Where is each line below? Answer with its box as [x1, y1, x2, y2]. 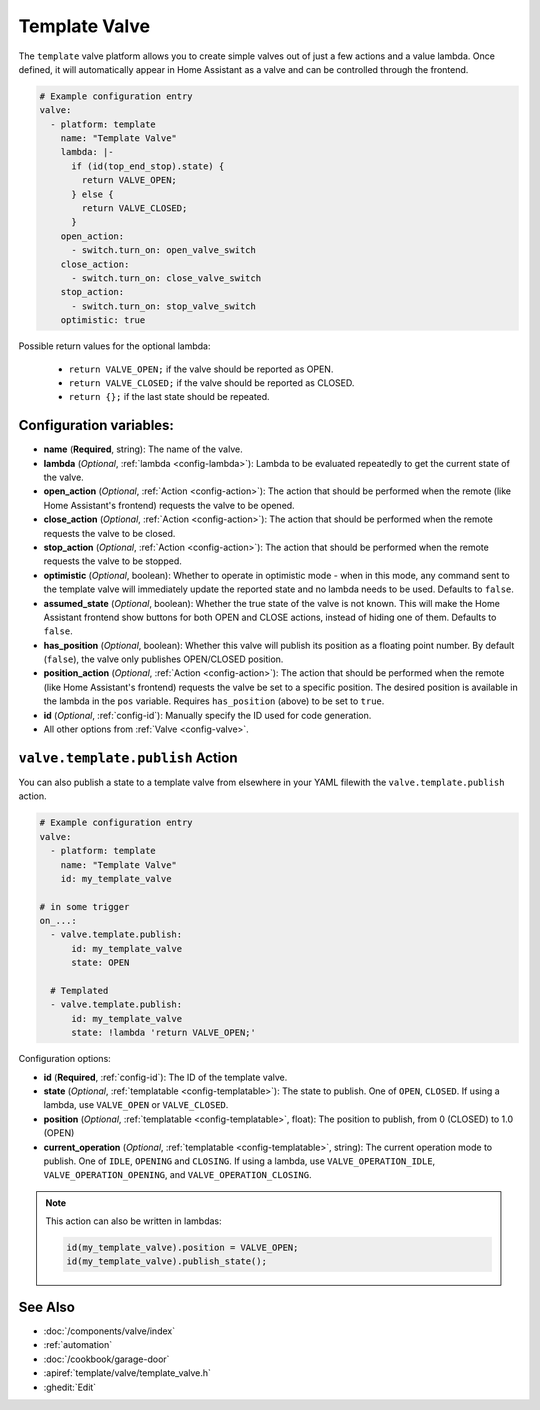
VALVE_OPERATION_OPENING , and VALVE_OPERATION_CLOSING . [43, 1169, 312, 1181]
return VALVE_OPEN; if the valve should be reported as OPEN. [68, 363, 334, 375]
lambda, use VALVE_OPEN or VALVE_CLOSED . [43, 1099, 229, 1111]
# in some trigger [39, 901, 130, 912]
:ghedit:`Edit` [43, 1381, 97, 1393]
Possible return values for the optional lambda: [18, 340, 211, 352]
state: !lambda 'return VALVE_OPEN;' [71, 1027, 257, 1039]
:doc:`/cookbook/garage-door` [43, 1353, 170, 1365]
